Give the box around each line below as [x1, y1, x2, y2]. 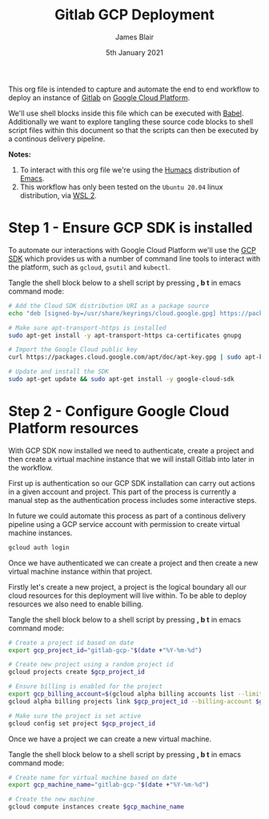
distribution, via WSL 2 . [19, 190, 98, 200]
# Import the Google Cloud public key [8, 346, 138, 354]
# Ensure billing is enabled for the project [8, 683, 163, 691]
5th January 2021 [105, 47, 164, 57]
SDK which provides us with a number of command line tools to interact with [8, 253, 261, 263]
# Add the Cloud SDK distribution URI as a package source [8, 302, 210, 310]
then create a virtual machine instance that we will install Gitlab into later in [8, 454, 255, 464]
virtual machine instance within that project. [8, 566, 153, 576]
